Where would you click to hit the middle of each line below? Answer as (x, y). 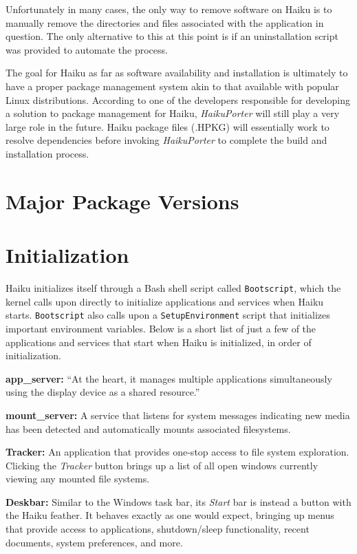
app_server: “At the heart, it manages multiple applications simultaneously (169, 378)
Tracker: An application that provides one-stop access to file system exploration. (177, 452)
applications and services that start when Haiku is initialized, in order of (159, 342)
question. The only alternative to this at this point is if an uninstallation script (172, 36)
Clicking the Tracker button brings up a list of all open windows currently (162, 465)
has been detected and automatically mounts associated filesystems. (148, 428)
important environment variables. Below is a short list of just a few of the (161, 328)
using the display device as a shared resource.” (103, 392)
